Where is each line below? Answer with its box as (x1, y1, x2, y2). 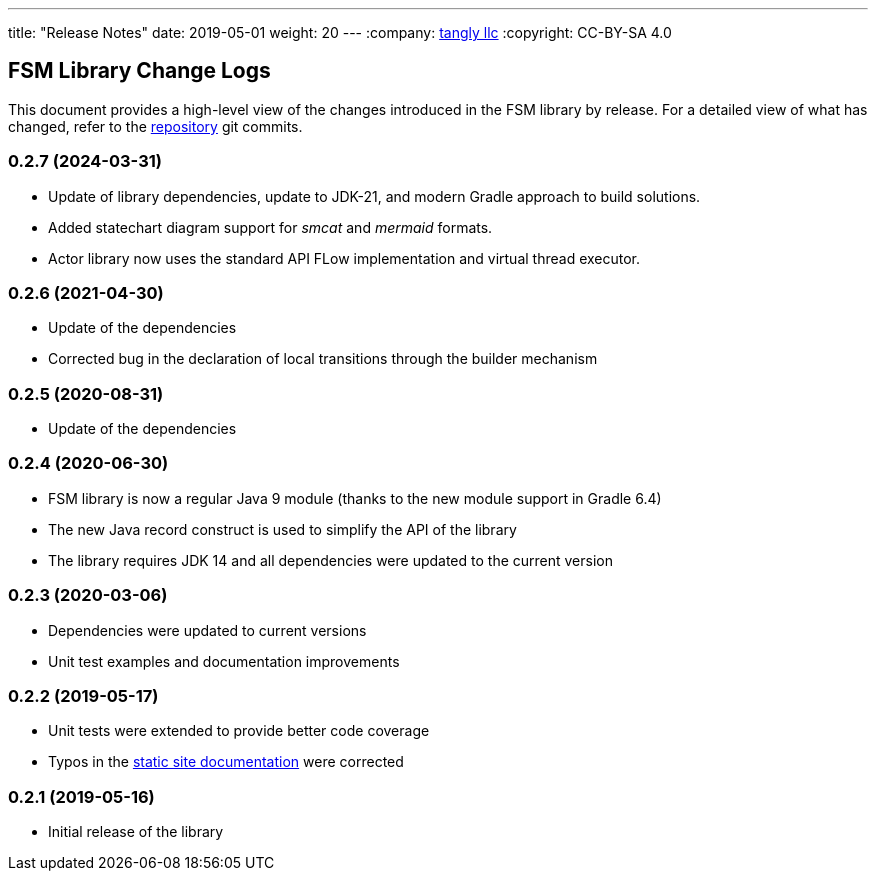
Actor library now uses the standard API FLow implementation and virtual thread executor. (48, 249, 641, 267)
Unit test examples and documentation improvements (48, 652, 400, 670)
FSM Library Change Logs (8, 58, 271, 84)
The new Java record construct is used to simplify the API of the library (48, 520, 517, 538)
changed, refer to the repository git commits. (8, 117, 303, 135)
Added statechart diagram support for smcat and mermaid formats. (48, 218, 493, 236)
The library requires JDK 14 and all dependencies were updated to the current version (48, 551, 613, 569)
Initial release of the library (48, 823, 224, 841)
